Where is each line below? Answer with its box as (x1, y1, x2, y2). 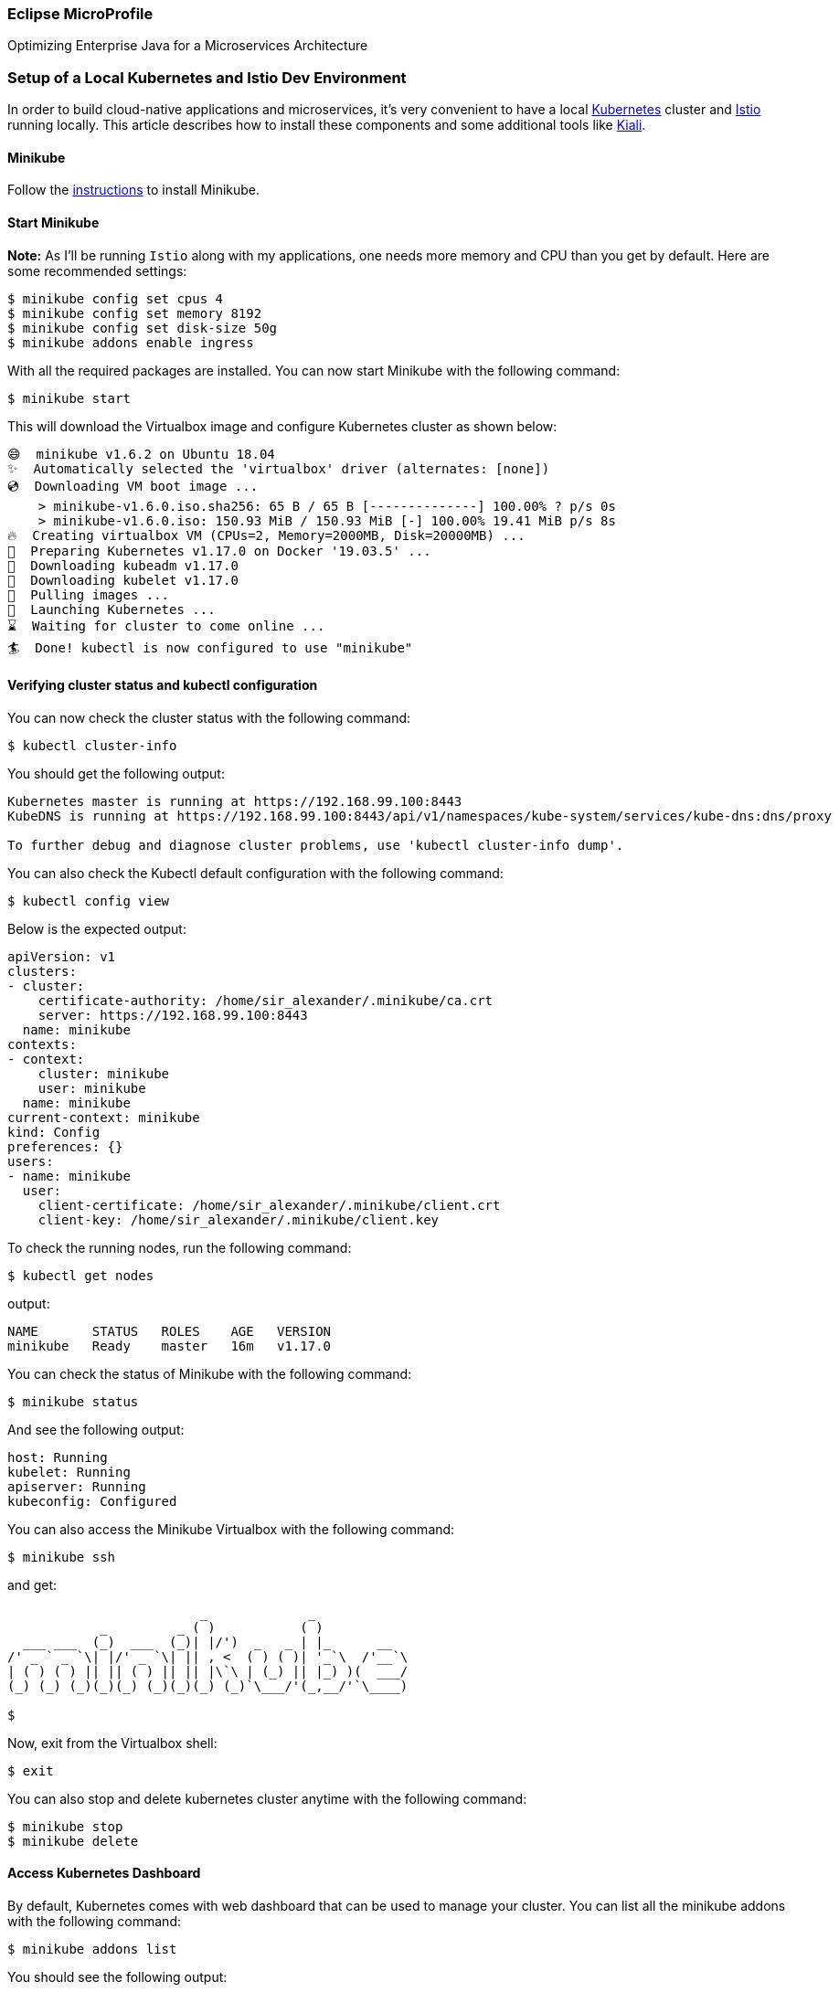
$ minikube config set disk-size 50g (7, 320, 278, 335)
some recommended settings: (7, 262, 187, 279)
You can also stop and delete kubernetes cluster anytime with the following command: (7, 1790, 527, 1807)
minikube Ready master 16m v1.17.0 (7, 1338, 332, 1353)
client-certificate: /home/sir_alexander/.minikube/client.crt (37, 1197, 501, 1213)
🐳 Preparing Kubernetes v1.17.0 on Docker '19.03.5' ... (7, 543, 431, 558)
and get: (7, 1576, 58, 1593)
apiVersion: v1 (7, 948, 116, 964)
